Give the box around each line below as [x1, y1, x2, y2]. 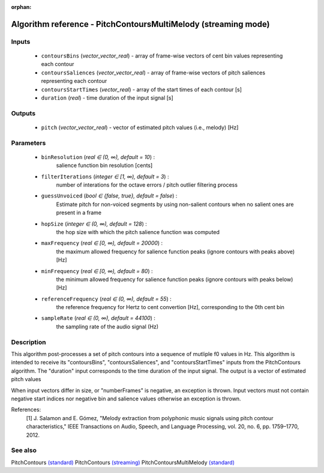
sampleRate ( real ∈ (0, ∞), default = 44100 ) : [41, 315, 156, 322]
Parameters [11, 139, 46, 147]
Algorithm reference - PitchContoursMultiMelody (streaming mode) [11, 19, 270, 29]
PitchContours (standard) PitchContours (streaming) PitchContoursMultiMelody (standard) [11, 459, 235, 466]
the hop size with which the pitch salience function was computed [56, 228, 220, 235]
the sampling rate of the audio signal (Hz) [56, 323, 159, 330]
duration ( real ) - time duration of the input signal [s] [41, 94, 173, 101]
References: [11, 406, 41, 414]
